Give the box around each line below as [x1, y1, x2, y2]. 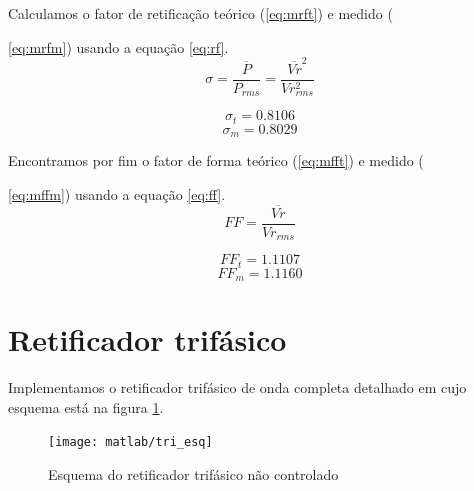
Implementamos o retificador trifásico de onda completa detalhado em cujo [8, 377, 467, 398]
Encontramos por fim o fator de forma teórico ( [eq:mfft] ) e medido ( [8, 150, 424, 171]
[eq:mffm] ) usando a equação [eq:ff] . [8, 183, 226, 204]
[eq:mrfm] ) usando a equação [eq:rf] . [8, 36, 229, 57]
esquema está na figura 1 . [8, 396, 164, 417]
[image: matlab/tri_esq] [48, 435, 213, 450]
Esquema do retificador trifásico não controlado [48, 464, 339, 485]
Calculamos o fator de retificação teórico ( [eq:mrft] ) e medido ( [8, 3, 393, 23]
